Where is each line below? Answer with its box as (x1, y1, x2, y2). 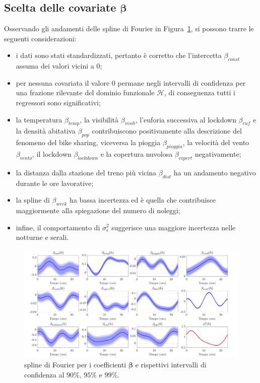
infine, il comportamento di (16, 222, 100, 232)
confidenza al (24, 369, 64, 379)
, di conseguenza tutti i (164, 87, 235, 98)
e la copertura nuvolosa (100, 148, 173, 159)
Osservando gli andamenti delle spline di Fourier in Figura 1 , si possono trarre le (4, 23, 254, 34)
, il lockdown (32, 148, 72, 159)
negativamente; (194, 148, 241, 159)
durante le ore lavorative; (16, 177, 94, 188)
